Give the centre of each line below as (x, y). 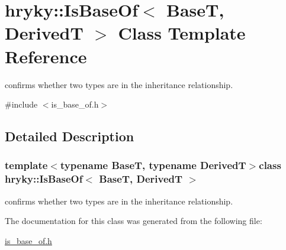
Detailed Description (70, 136)
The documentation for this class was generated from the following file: (134, 221)
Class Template (182, 33)
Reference (46, 56)
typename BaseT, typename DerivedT (153, 165)
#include (21, 104)
